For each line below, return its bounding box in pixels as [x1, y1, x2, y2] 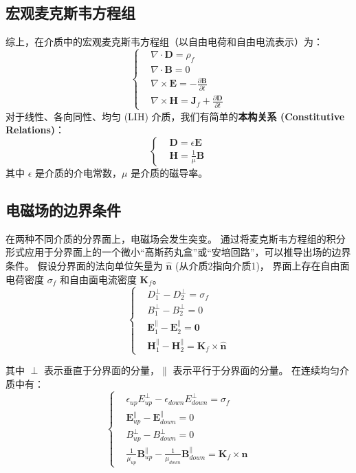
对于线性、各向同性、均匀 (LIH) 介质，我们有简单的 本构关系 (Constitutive [5, 109, 345, 123]
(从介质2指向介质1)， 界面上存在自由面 [175, 258, 350, 273]
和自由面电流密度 [59, 272, 137, 286]
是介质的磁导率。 [131, 166, 208, 180]
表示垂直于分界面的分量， [43, 363, 159, 377]
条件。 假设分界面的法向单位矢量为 [5, 258, 163, 273]
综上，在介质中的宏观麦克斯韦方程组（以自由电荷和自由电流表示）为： [5, 34, 323, 49]
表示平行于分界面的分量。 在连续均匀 [173, 363, 340, 377]
